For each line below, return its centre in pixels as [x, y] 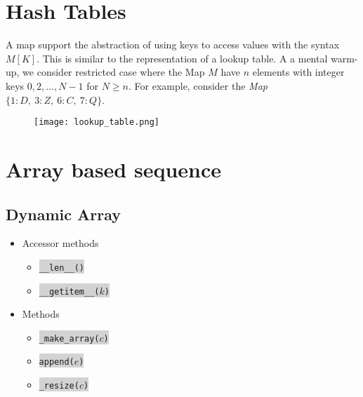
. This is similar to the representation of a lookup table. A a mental [182, 58]
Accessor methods [60, 243]
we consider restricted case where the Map [114, 72]
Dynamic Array [63, 214]
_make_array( [69, 338]
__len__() [62, 268]
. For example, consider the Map [198, 85]
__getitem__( [69, 291]
